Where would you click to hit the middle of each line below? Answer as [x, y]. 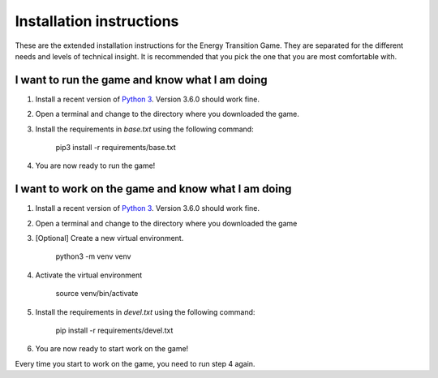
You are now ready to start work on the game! [112, 349]
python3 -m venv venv [93, 256]
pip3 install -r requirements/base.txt [116, 148]
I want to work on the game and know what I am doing [153, 189]
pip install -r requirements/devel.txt [114, 331]
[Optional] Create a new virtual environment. [109, 238]
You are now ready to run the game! [95, 165]
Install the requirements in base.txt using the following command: [145, 129]
